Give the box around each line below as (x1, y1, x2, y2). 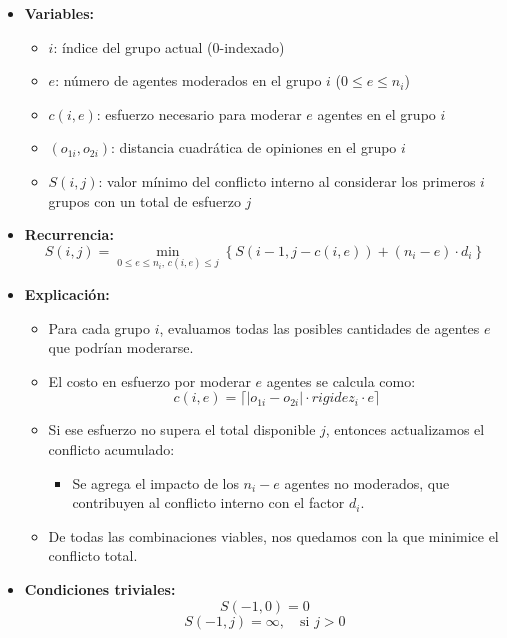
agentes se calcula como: (266, 370, 416, 391)
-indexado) (219, 36, 285, 57)
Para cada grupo (48, 317, 150, 338)
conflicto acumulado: (48, 438, 175, 459)
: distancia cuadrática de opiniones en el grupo (111, 137, 397, 158)
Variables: (24, 3, 94, 23)
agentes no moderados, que (284, 472, 450, 493)
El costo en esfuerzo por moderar (48, 370, 251, 391)
